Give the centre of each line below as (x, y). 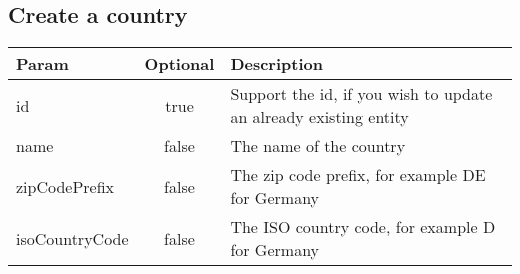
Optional (179, 64)
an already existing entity (319, 117)
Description (276, 64)
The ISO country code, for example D (363, 227)
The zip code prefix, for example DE (358, 175)
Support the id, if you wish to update (361, 94)
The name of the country (318, 146)
